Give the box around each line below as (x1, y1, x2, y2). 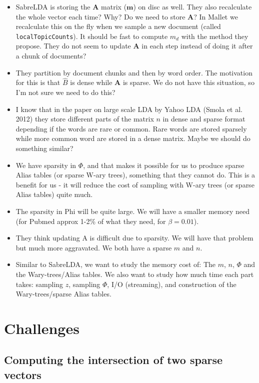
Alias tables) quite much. (15, 189, 93, 199)
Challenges (4, 317, 79, 338)
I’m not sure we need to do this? (15, 87, 115, 97)
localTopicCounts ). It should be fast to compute (15, 30, 168, 41)
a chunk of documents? (15, 50, 86, 61)
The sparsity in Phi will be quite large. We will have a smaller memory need (15, 205, 250, 216)
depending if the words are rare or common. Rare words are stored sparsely (15, 123, 247, 133)
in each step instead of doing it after (141, 40, 253, 51)
